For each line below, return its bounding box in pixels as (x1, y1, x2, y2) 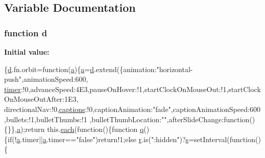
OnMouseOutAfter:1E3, (4, 94, 79, 104)
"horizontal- (156, 63, 193, 74)
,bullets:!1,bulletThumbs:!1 (4, 114, 87, 124)
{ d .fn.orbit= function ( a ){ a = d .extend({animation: (4, 63, 157, 74)
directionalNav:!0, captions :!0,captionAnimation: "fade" (4, 103, 171, 114)
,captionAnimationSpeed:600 (171, 103, 260, 114)
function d (4, 26, 47, 39)
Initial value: (4, 47, 50, 57)
